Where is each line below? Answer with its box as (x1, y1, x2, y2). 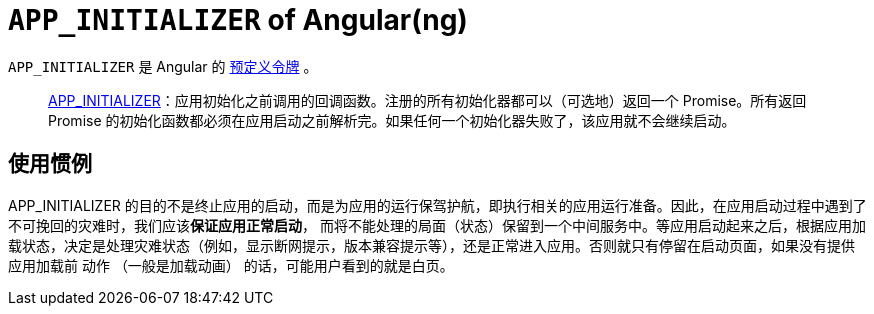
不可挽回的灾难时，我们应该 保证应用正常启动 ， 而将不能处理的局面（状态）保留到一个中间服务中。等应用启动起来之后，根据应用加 (8, 216, 866, 234)
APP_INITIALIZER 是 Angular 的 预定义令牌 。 (8, 57, 318, 75)
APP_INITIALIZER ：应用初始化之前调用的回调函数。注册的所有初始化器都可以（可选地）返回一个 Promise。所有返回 (48, 91, 807, 109)
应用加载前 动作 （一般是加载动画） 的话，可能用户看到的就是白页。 (8, 256, 454, 274)
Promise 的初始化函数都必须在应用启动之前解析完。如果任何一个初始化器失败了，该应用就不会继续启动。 (48, 111, 736, 129)
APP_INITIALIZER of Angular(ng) (8, 3, 468, 37)
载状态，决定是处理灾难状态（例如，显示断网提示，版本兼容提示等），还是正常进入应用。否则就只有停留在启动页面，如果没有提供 (8, 236, 855, 254)
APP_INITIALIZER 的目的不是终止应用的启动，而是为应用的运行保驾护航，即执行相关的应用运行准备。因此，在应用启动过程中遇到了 (8, 196, 867, 214)
